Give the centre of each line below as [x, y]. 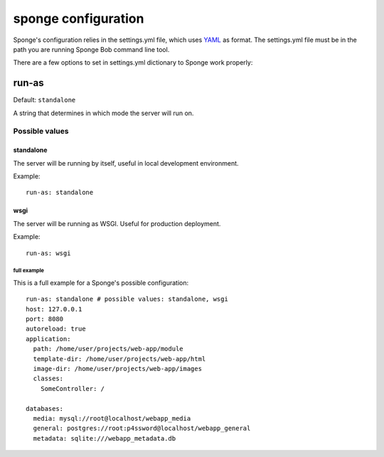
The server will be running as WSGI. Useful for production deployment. [117, 223]
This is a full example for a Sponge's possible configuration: [101, 283]
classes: [48, 379]
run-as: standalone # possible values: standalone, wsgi [127, 299]
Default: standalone [44, 100]
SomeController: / [73, 388]
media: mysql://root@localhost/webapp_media [112, 418]
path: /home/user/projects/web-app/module [108, 349]
